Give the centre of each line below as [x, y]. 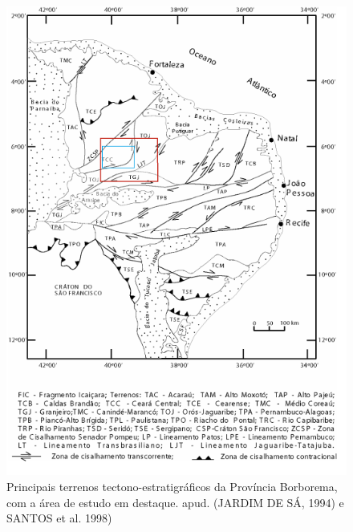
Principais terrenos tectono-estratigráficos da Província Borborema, [172, 486]
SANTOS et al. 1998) [59, 518]
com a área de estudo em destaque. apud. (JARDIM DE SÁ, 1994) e [175, 502]
